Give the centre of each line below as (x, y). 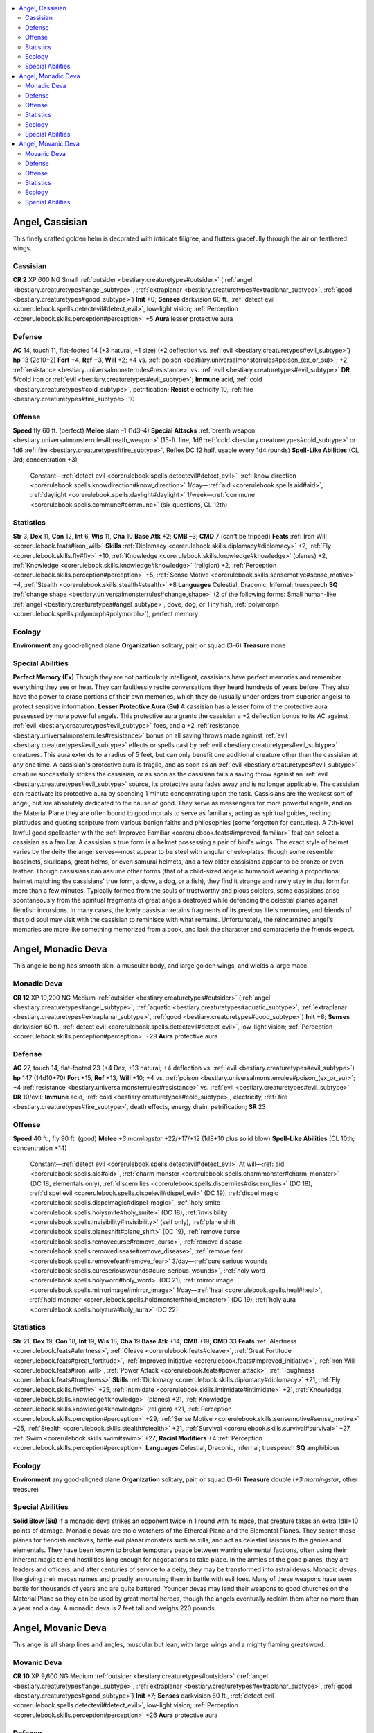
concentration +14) (40, 1148)
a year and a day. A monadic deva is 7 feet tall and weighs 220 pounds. (115, 1608)
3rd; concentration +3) (45, 460)
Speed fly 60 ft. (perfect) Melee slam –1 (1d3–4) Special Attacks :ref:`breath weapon (134, 430)
